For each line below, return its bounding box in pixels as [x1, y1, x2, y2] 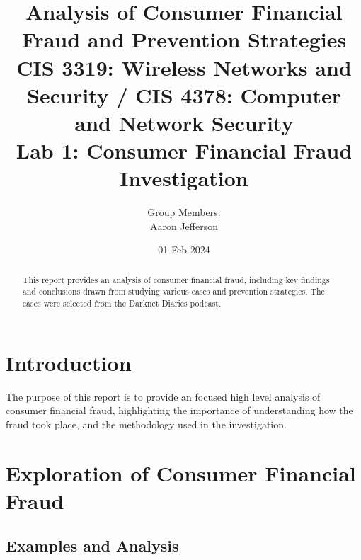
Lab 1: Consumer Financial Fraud [16, 136, 353, 165]
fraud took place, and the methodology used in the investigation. [6, 416, 287, 431]
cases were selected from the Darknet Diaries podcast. [22, 297, 222, 309]
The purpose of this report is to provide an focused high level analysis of [6, 389, 321, 404]
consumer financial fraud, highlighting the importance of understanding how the [6, 403, 353, 418]
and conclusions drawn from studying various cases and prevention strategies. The [22, 285, 325, 297]
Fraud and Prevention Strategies [21, 25, 347, 54]
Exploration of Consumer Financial [6, 458, 356, 487]
